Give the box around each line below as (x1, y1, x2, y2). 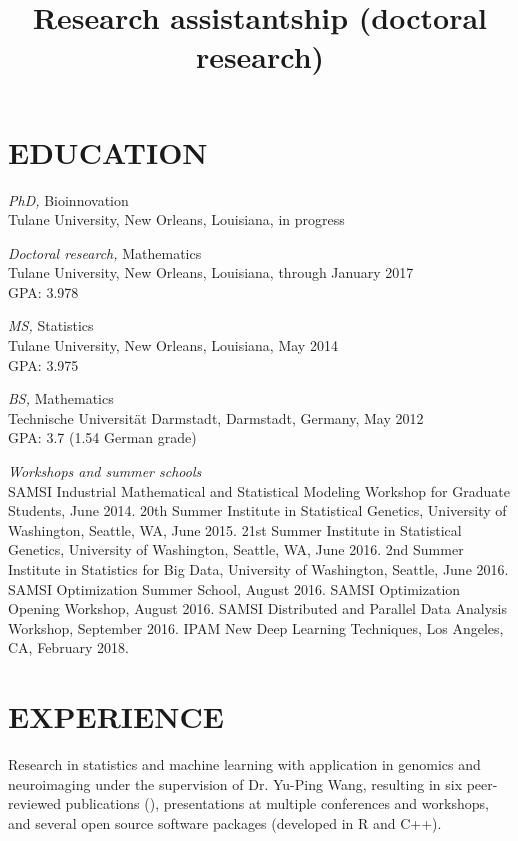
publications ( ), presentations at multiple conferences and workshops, (65, 793, 489, 814)
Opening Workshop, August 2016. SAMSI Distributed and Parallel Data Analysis (8, 598, 507, 619)
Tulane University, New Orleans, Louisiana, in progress (8, 209, 345, 230)
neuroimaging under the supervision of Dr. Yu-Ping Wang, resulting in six (8, 773, 463, 794)
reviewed (8, 793, 61, 814)
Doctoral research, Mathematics (8, 242, 202, 263)
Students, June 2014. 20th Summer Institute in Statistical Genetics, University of (8, 500, 507, 521)
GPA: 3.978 (8, 281, 79, 302)
